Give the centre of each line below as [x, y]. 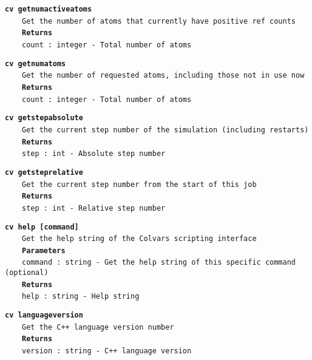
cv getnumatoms [36, 63]
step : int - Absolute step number [94, 154]
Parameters [44, 250]
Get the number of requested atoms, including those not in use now [163, 76]
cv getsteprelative [44, 172]
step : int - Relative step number [94, 208]
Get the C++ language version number [98, 327]
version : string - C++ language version [107, 351]
